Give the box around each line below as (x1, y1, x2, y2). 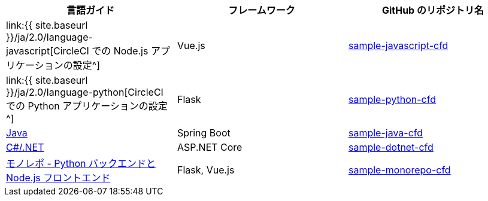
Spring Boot (177, 127, 231, 139)
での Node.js (92, 45, 148, 57)
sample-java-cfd (348, 127, 423, 139)
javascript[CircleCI (6, 45, 89, 57)
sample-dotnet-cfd (348, 141, 434, 153)
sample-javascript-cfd (348, 39, 448, 51)
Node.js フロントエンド (6, 172, 111, 184)
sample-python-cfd (348, 93, 436, 105)
